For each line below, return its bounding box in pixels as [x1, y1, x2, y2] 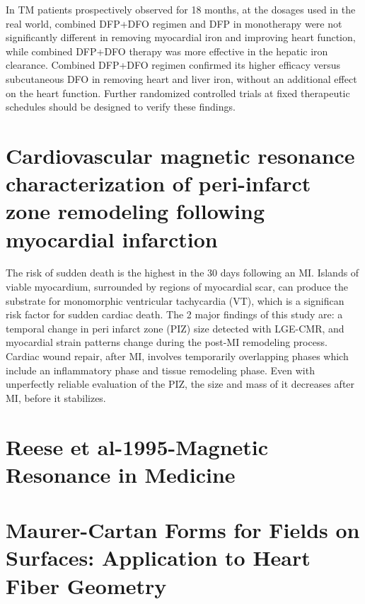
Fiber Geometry [6, 571, 167, 600]
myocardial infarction [6, 224, 218, 253]
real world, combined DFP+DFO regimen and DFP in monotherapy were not [6, 16, 342, 30]
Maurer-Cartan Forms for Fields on [6, 515, 360, 544]
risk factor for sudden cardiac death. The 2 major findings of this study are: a [6, 307, 343, 322]
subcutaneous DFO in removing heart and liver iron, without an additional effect [6, 71, 357, 86]
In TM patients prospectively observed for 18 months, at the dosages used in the [6, 2, 356, 16]
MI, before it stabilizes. [6, 390, 106, 405]
